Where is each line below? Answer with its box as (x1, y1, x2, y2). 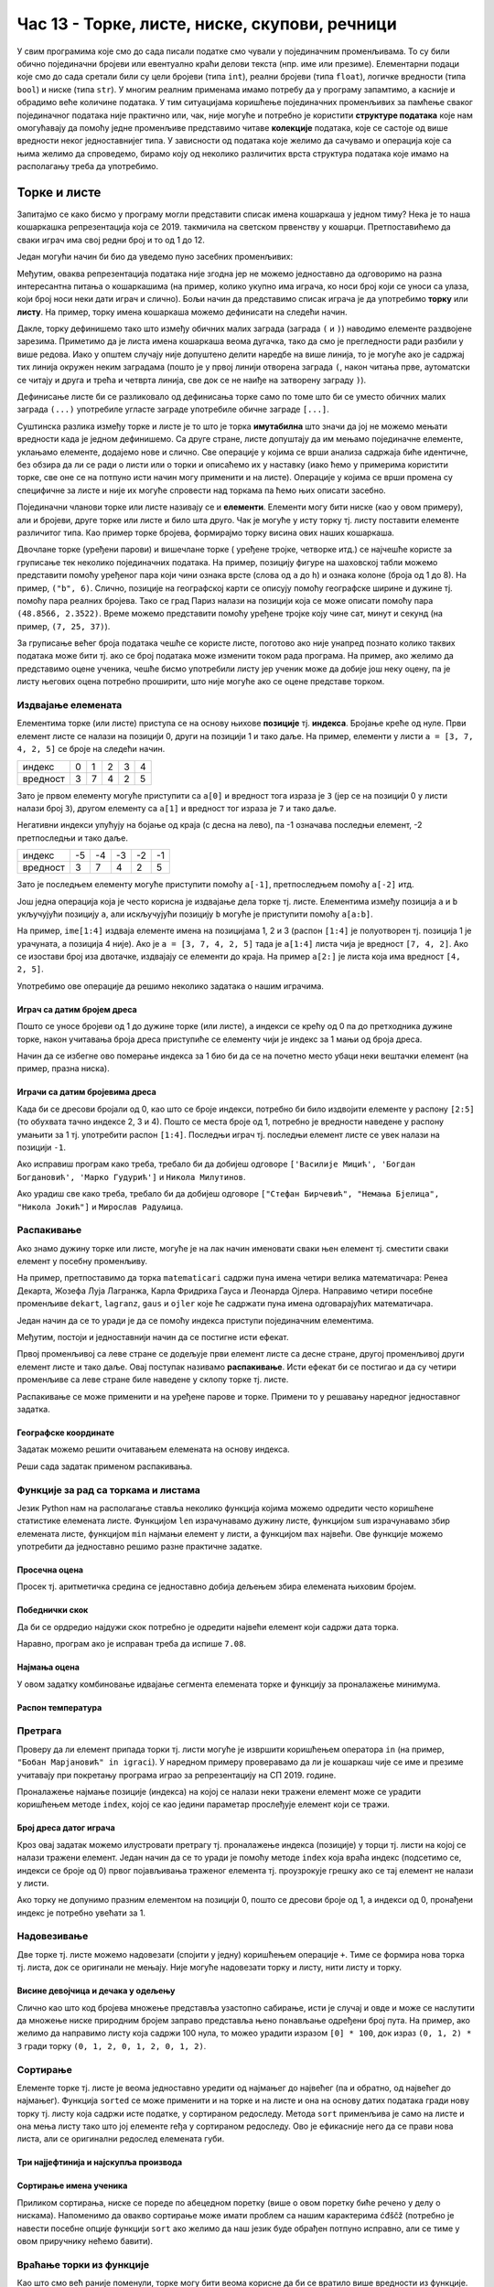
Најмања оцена (16, 1661, 80, 1673)
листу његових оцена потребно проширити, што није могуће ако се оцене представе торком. (16, 676, 385, 687)
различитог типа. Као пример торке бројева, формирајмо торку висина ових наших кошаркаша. (16, 527, 395, 538)
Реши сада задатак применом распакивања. (16, 1460, 193, 1472)
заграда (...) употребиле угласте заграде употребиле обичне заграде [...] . (16, 403, 329, 415)
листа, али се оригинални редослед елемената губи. (16, 2133, 225, 2144)
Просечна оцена (16, 1564, 84, 1575)
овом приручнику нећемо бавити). (16, 2236, 154, 2247)
